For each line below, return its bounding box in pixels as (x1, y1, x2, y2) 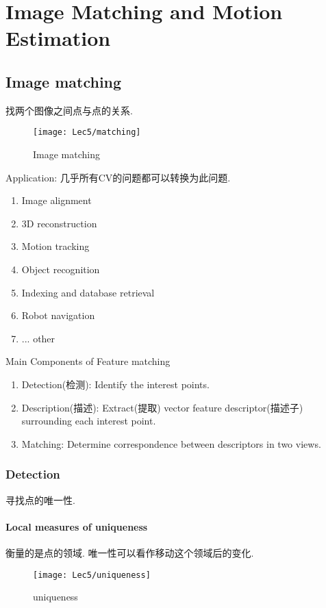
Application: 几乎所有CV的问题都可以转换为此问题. (5, 170, 231, 184)
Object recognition (21, 262, 100, 276)
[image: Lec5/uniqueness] (33, 570, 151, 580)
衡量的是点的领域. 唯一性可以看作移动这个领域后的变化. (5, 545, 254, 559)
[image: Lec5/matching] (33, 127, 141, 138)
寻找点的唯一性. (5, 492, 75, 507)
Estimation (5, 24, 111, 52)
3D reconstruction (21, 216, 97, 230)
